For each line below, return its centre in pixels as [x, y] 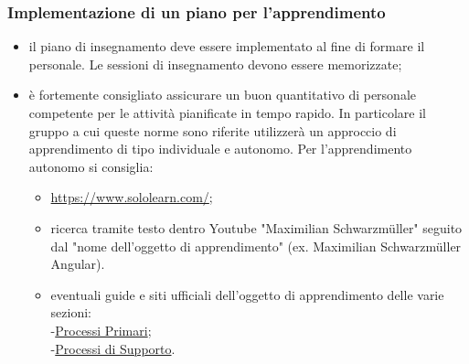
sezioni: [71, 312]
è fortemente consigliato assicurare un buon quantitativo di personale [223, 95]
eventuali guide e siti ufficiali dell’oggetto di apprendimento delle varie [247, 294]
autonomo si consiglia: [91, 166]
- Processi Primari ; [101, 330]
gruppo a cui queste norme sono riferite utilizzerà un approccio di [213, 130]
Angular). [78, 264]
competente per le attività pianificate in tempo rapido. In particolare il [227, 112]
